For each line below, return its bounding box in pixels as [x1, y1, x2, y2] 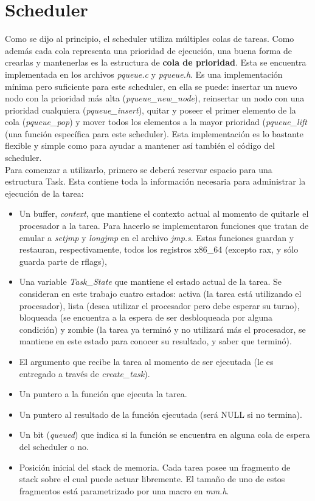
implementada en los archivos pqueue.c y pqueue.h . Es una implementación [5, 67, 283, 80]
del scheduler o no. [19, 440, 89, 452]
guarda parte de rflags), [19, 254, 107, 267]
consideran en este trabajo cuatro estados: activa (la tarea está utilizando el [19, 287, 302, 299]
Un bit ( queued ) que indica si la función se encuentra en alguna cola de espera [19, 428, 310, 441]
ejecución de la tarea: [5, 186, 84, 199]
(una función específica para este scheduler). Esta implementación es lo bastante [5, 127, 304, 140]
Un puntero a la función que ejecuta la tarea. [19, 387, 187, 400]
